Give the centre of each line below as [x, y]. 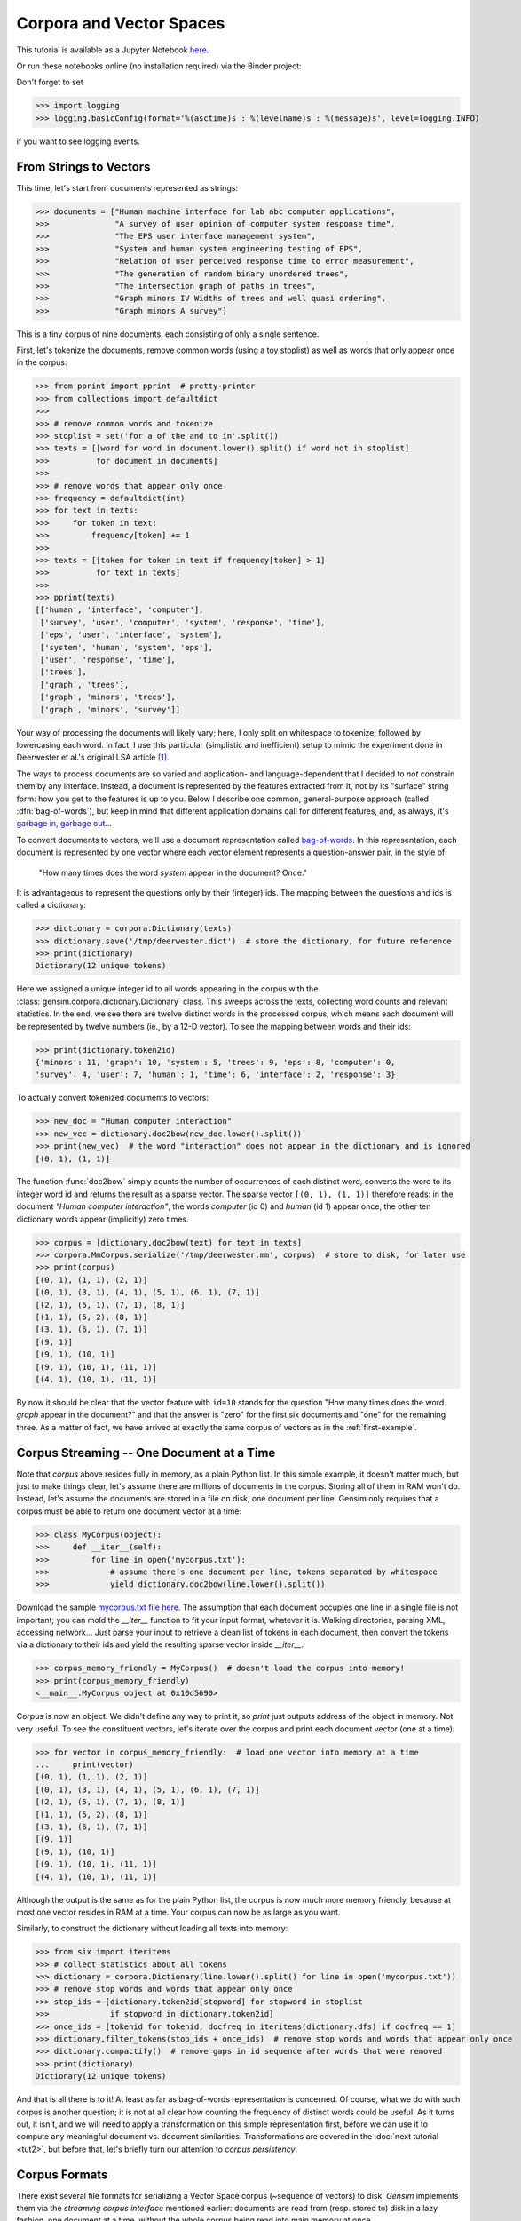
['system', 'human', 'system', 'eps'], [126, 647]
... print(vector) [84, 1765]
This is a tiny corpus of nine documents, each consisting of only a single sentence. [168, 334]
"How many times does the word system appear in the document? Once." [173, 872]
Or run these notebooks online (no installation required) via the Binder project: [159, 66]
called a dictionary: [51, 905]
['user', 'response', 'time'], [108, 660]
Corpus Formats [62, 2174]
